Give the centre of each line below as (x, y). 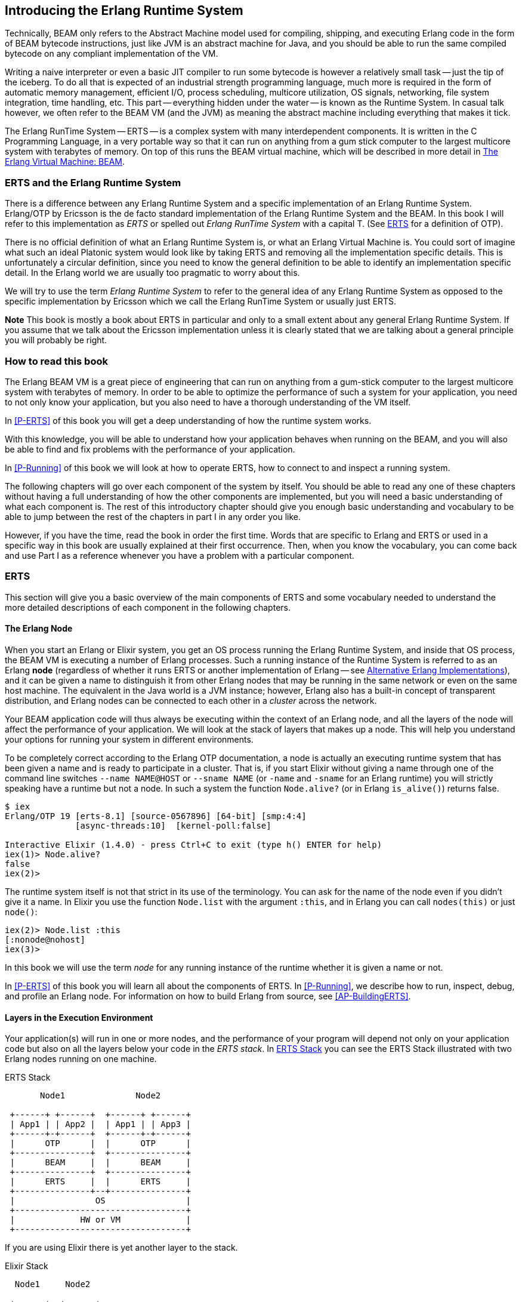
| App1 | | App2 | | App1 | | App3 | (100, 1124)
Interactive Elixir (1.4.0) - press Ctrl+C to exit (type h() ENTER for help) (194, 844)
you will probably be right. (56, 340)
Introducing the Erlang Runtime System (124, 10)
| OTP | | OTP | (100, 1144)
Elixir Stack (27, 1266)
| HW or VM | (100, 1220)
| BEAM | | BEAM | (100, 1163)
